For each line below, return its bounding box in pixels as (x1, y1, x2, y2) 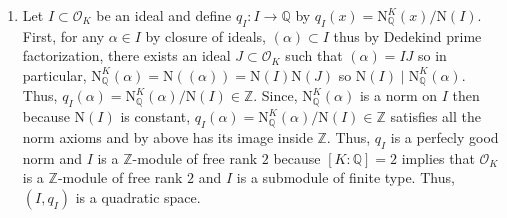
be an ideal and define (96, 5, 232, 25)
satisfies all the (390, 106, 481, 127)
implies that (401, 147, 475, 168)
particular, (22, 64, 87, 85)
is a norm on (359, 85, 438, 106)
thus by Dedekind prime (333, 25, 482, 46)
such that (285, 45, 343, 66)
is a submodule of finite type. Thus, (236, 167, 455, 188)
